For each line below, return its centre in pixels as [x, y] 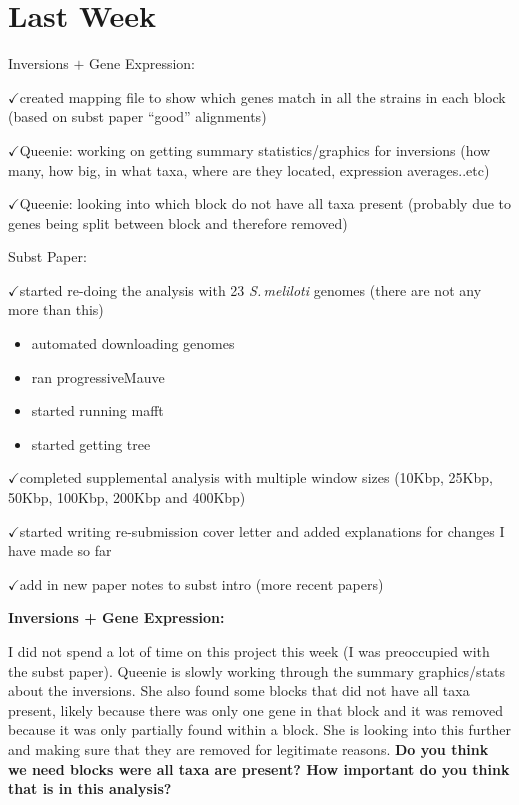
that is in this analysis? [90, 788]
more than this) [56, 309]
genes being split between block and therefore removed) [178, 222]
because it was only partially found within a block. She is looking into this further [259, 729]
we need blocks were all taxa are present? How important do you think [259, 768]
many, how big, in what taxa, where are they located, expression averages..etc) [249, 169]
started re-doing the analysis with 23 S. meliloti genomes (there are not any [250, 289]
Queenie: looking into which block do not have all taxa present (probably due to [265, 203]
